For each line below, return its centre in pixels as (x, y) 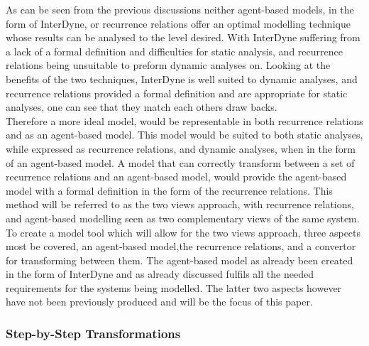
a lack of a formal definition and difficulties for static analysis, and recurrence (174, 51)
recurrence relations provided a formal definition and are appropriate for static (177, 93)
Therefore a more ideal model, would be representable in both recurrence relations (184, 120)
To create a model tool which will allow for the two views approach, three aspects (183, 232)
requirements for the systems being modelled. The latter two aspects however (174, 287)
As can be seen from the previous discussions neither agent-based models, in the (180, 9)
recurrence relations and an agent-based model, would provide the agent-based (176, 177)
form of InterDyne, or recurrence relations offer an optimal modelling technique (178, 23)
